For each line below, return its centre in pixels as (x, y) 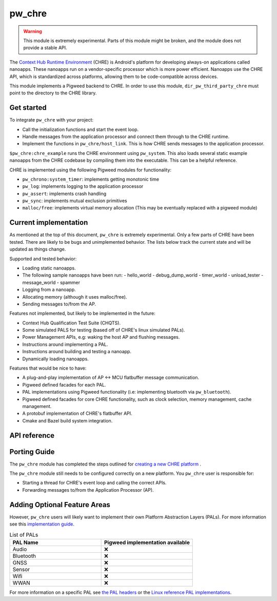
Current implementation (49, 222)
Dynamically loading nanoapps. (56, 359)
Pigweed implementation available (147, 542)
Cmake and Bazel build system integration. (67, 420)
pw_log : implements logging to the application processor (83, 186)
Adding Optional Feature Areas (60, 505)
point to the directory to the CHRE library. (53, 93)
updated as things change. (38, 249)
